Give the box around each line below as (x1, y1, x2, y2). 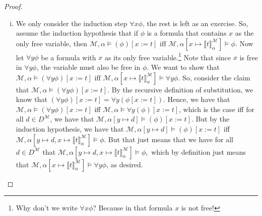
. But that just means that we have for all (104, 134, 233, 144)
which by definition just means (151, 146, 246, 157)
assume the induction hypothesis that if (16, 28, 139, 38)
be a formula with (41, 52, 96, 62)
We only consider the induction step (16, 18, 127, 28)
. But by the (191, 114, 230, 124)
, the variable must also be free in (36, 62, 141, 72)
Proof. (4, 1, 23, 11)
